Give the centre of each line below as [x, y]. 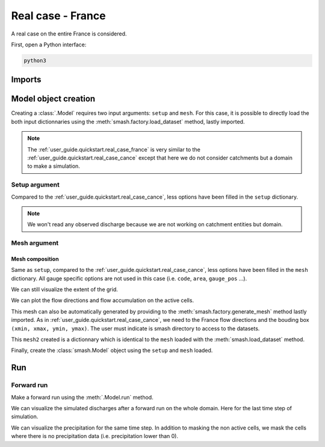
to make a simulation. [54, 166]
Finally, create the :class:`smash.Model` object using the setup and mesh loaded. [112, 350]
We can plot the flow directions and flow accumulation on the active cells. [103, 300]
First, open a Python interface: [49, 45]
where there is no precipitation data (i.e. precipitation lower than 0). [95, 436]
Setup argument [35, 185]
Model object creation [53, 99]
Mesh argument [35, 243]
